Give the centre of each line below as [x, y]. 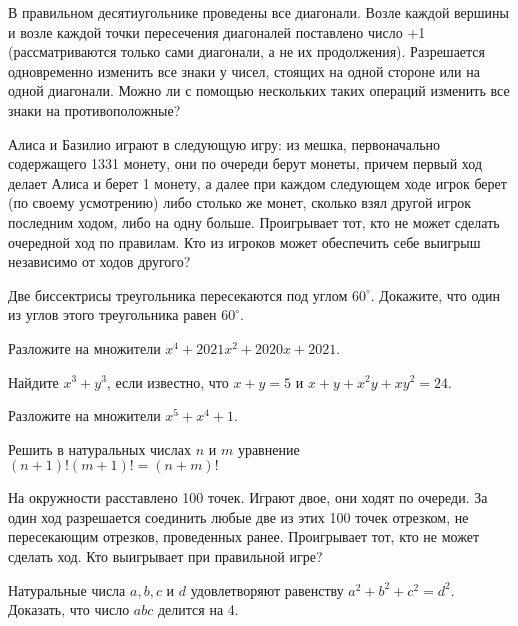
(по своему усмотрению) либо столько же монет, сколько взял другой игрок [240, 202]
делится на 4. [198, 609]
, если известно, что [167, 381]
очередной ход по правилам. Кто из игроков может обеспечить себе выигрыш [244, 241]
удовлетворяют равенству [267, 589]
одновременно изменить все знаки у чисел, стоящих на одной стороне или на [244, 70]
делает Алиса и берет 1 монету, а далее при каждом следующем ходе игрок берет [257, 182]
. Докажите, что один [435, 294]
